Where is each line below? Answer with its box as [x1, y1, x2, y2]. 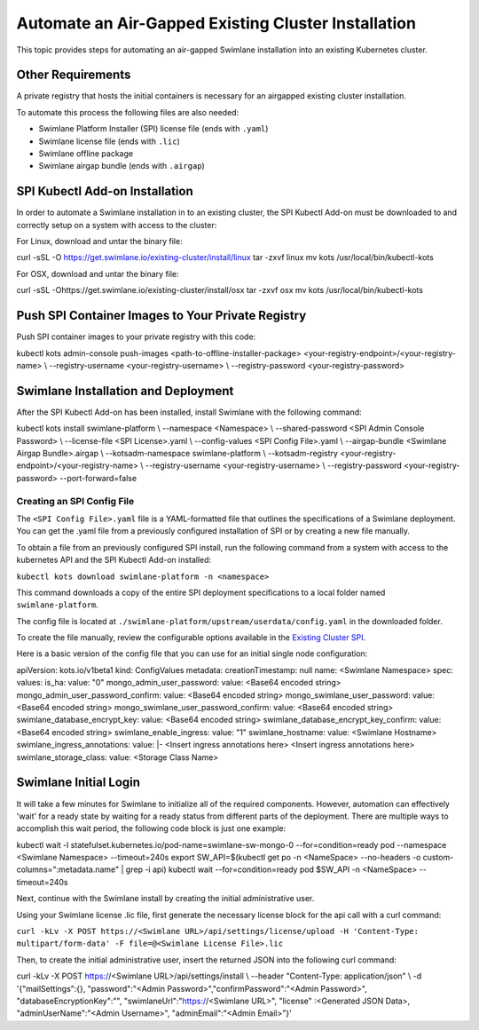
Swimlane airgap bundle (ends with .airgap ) [38, 161, 206, 171]
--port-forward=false [59, 472, 137, 483]
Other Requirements [16, 67, 131, 83]
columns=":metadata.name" [16, 864, 120, 875]
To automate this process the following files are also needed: [16, 107, 239, 117]
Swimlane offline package [38, 148, 133, 159]
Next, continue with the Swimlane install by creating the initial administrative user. [16, 893, 315, 904]
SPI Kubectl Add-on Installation [16, 184, 194, 199]
